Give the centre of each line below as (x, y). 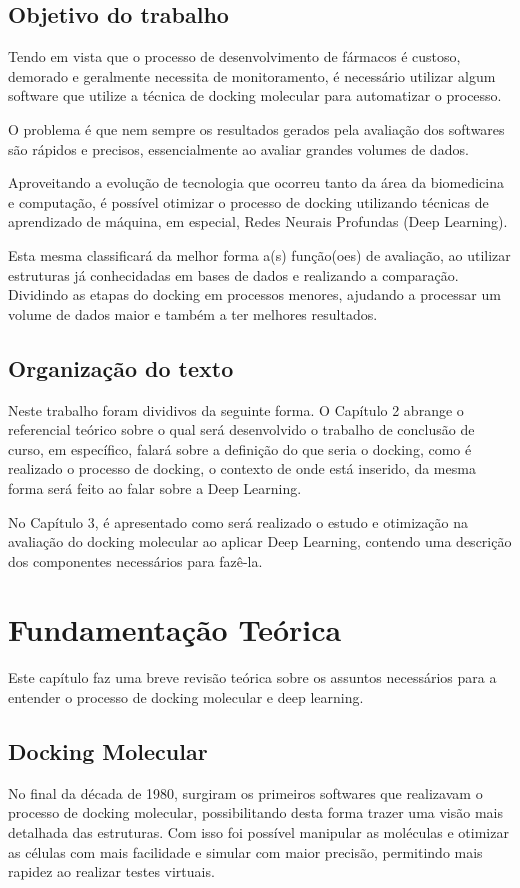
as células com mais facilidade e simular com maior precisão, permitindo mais (245, 851)
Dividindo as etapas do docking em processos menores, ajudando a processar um (254, 294)
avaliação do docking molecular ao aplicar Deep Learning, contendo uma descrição (260, 541)
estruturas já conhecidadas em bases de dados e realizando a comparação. (233, 274)
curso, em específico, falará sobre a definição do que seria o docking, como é (240, 448)
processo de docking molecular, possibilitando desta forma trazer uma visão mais (255, 812)
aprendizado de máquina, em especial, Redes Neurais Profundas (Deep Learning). (258, 221)
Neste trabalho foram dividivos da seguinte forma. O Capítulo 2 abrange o (236, 409)
